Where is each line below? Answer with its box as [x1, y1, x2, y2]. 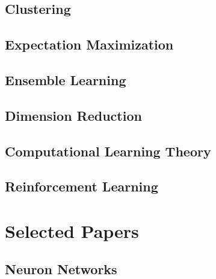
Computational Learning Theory [5, 141, 211, 160]
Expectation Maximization [5, 35, 174, 54]
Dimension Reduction [5, 106, 142, 124]
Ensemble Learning [5, 70, 126, 89]
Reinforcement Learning [5, 177, 158, 196]
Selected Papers [5, 218, 139, 243]
